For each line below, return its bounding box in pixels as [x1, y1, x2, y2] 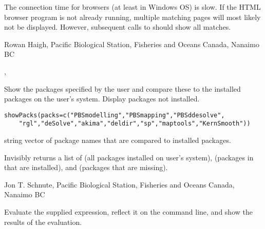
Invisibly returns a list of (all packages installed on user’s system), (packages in [4, 152, 254, 162]
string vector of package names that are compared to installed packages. [4, 135, 231, 145]
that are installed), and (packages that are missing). [4, 162, 168, 173]
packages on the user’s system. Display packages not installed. [4, 93, 200, 104]
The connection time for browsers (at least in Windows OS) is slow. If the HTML [4, 2, 261, 12]
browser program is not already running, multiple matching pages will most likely [4, 11, 261, 22]
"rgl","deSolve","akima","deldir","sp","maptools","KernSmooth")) [18, 120, 251, 128]
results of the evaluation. [4, 216, 82, 227]
